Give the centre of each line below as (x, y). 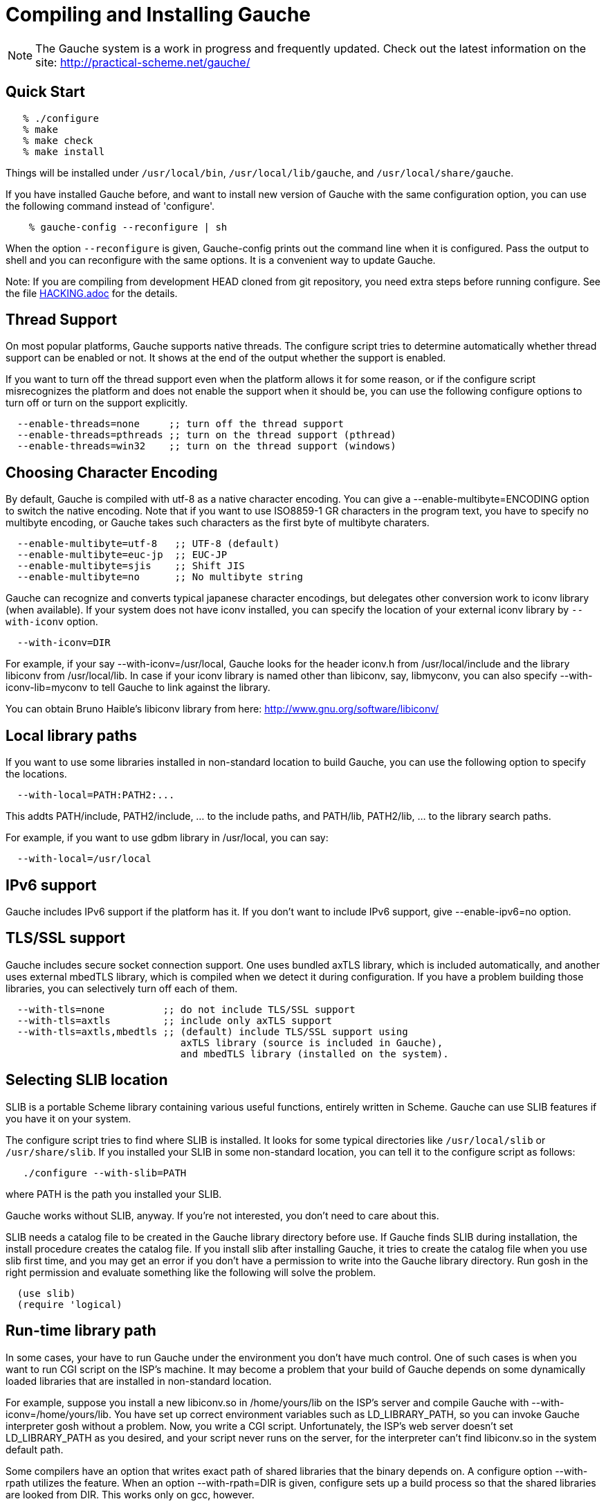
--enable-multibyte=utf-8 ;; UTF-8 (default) (148, 544)
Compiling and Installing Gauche (158, 15)
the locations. (36, 774)
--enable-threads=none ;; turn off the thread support (180, 424)
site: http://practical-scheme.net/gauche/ (143, 62)
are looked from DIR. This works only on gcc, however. (130, 1494)
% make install (64, 151)
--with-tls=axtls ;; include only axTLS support (175, 1020)
